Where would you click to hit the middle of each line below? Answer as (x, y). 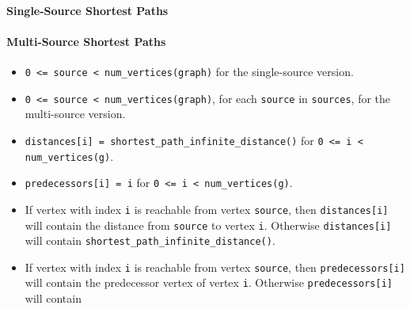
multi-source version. (75, 114)
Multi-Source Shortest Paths (86, 41)
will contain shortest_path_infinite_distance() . (150, 240)
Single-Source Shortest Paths (87, 10)
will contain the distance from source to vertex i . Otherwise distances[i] (208, 225)
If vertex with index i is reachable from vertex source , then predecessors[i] (215, 267)
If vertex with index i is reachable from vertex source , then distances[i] (207, 209)
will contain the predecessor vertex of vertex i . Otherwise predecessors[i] (209, 282)
